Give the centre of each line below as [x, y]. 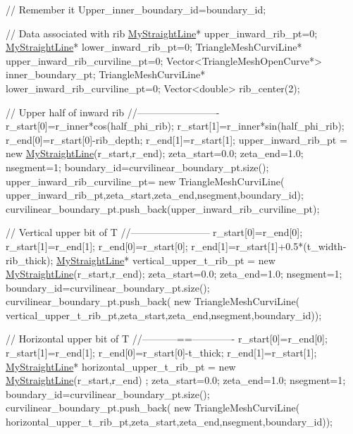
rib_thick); [30, 260]
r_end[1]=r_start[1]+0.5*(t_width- [269, 246]
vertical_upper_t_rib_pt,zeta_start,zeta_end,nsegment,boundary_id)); [164, 315]
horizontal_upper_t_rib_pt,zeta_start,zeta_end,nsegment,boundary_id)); [169, 422]
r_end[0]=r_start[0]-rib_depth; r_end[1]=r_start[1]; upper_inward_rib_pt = [176, 139]
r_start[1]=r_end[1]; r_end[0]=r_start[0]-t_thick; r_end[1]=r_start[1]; [161, 353]
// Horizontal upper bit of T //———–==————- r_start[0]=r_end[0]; [167, 339]
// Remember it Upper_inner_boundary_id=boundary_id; [136, 9]
